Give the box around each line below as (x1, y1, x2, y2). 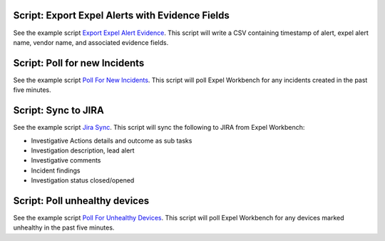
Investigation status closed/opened (31, 176, 135, 185)
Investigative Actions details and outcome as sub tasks (31, 136, 192, 145)
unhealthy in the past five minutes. (13, 223, 115, 232)
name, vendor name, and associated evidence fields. (13, 38, 169, 46)
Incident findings (31, 166, 81, 175)
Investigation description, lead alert (31, 146, 135, 155)
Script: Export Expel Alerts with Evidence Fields (13, 9, 230, 21)
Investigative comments (31, 156, 101, 165)
